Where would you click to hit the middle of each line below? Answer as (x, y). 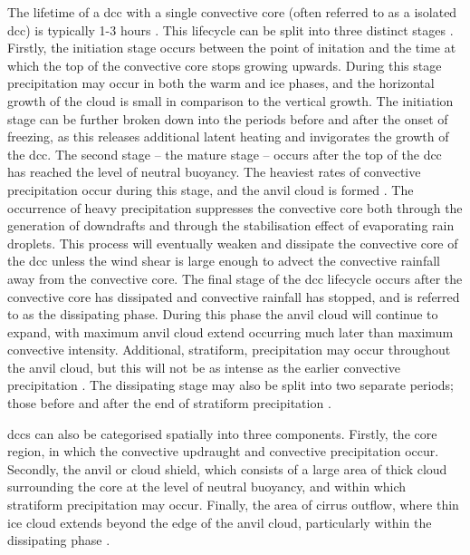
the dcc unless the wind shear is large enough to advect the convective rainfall (224, 261)
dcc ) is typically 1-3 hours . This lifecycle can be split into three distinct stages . (230, 29)
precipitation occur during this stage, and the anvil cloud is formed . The (211, 189)
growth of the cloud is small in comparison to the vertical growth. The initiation (230, 100)
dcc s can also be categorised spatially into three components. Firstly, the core (222, 433)
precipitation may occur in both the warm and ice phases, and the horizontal (221, 83)
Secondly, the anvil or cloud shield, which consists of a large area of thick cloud (227, 468)
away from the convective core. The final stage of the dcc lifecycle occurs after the (235, 278)
